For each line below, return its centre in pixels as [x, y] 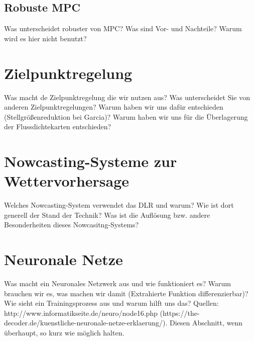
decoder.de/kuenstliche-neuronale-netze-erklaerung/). [86, 323]
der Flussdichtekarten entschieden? [58, 126]
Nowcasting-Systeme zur [91, 161]
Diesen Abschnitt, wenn [206, 323]
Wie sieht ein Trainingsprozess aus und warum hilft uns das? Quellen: [111, 303]
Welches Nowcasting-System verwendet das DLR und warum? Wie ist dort [119, 205]
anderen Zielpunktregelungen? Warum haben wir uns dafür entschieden [114, 107]
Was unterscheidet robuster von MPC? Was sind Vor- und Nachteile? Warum [123, 28]
